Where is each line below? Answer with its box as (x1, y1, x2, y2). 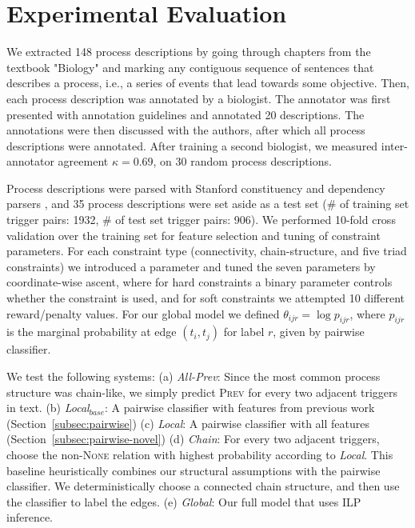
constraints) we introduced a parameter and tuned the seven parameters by (6, 258, 376, 274)
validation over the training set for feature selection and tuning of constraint (6, 226, 381, 243)
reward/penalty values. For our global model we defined (6, 305, 280, 322)
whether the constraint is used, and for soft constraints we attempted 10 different (6, 290, 405, 306)
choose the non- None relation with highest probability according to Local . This (6, 446, 393, 462)
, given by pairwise (273, 323, 365, 340)
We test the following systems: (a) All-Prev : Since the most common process (6, 368, 381, 385)
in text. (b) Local (6, 399, 90, 416)
